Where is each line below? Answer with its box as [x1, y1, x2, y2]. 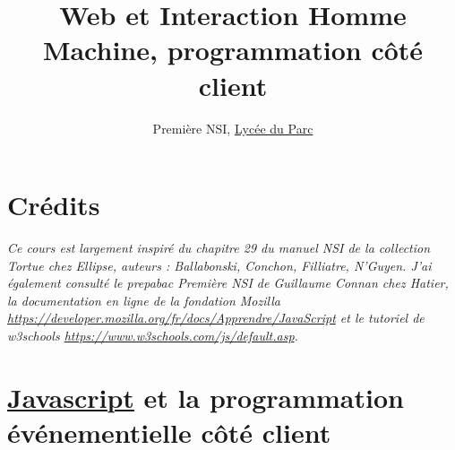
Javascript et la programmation [7, 378, 404, 415]
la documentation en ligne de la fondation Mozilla [7, 290, 280, 309]
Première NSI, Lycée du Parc [152, 118, 313, 137]
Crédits [7, 186, 100, 223]
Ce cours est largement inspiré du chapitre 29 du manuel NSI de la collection [7, 238, 431, 257]
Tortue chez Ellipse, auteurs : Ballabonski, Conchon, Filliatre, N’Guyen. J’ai [7, 255, 432, 274]
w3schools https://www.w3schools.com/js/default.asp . [7, 326, 298, 344]
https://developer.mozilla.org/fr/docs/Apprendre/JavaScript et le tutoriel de [7, 308, 425, 327]
